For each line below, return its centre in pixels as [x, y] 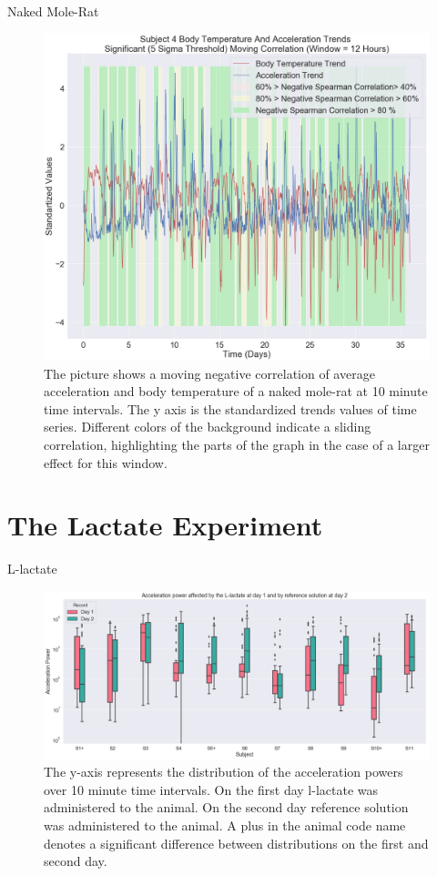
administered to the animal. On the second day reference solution [226, 807]
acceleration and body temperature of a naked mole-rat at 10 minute [236, 391]
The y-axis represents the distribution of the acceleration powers [224, 772]
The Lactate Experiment [165, 525]
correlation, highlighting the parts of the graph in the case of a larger [237, 444]
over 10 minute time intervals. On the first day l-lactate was [211, 789]
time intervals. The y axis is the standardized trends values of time [230, 408]
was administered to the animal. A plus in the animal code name [225, 825]
